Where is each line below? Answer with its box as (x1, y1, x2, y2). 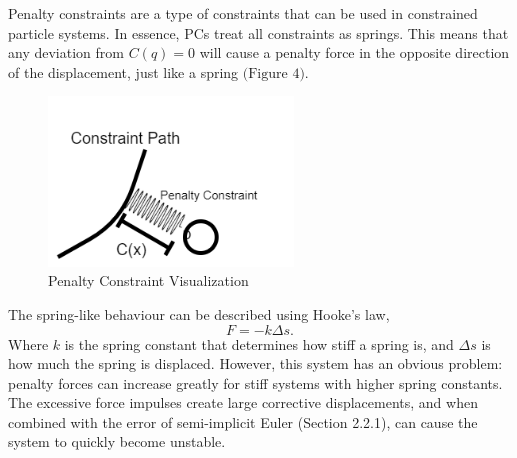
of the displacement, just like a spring (8, 61, 239, 82)
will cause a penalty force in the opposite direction (199, 42, 510, 63)
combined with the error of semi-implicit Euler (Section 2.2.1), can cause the (8, 411, 478, 432)
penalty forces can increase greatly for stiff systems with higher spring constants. (8, 372, 503, 393)
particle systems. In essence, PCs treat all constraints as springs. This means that (8, 22, 509, 43)
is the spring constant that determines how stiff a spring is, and (64, 333, 454, 354)
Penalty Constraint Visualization (48, 270, 249, 291)
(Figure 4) (242, 66, 305, 81)
